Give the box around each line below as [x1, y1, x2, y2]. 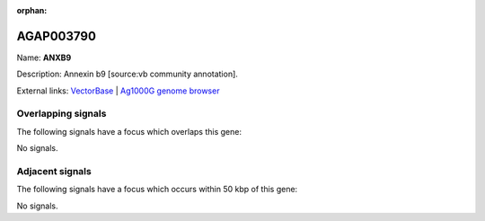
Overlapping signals [16, 108, 107, 120]
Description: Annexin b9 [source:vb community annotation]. [16, 68, 238, 80]
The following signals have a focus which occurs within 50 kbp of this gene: [16, 184, 298, 195]
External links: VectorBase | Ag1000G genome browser [16, 85, 220, 96]
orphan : [16, 5, 48, 15]
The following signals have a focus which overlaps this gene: [16, 126, 242, 137]
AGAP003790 [16, 28, 96, 44]
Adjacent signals [16, 164, 92, 177]
